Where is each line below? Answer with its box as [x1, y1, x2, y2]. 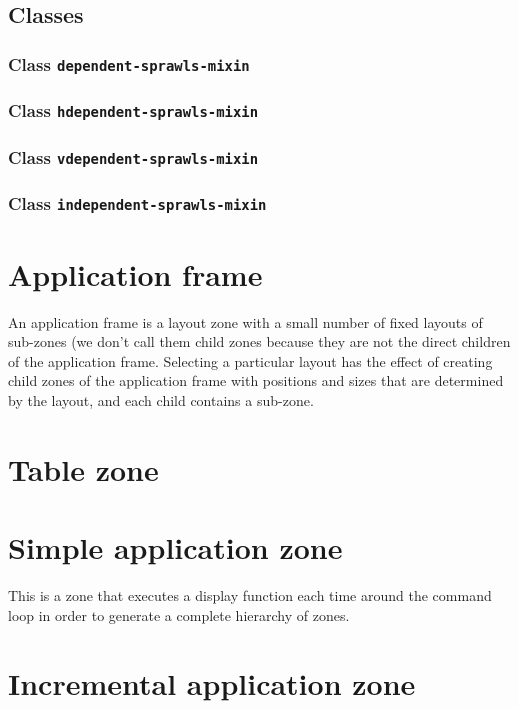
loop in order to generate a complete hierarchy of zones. [8, 604, 350, 625]
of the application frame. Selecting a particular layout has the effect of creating [8, 350, 493, 371]
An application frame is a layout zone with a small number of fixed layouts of [8, 311, 483, 332]
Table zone [8, 448, 159, 489]
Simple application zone [8, 527, 343, 568]
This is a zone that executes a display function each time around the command [8, 585, 492, 605]
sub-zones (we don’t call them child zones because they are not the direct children [8, 331, 511, 352]
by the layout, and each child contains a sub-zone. [8, 389, 314, 410]
